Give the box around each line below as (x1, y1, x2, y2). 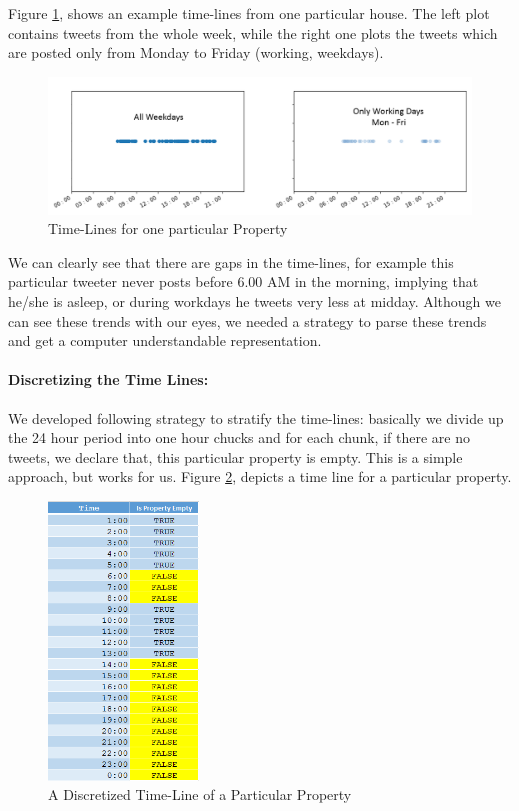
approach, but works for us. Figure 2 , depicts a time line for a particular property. (8, 466, 512, 487)
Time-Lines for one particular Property (48, 218, 288, 239)
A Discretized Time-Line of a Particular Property (48, 784, 352, 805)
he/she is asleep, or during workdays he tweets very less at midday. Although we (8, 291, 501, 312)
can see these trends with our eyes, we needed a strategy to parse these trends (8, 310, 487, 331)
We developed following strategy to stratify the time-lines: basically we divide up (8, 407, 504, 428)
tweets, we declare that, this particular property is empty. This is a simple (8, 446, 463, 467)
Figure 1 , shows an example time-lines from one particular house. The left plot (8, 3, 490, 23)
